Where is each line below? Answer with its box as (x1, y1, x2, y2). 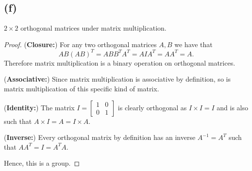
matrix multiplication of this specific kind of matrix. (4, 84, 159, 94)
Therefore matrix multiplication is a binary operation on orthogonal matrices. (4, 57, 235, 68)
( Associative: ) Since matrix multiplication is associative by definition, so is (4, 74, 231, 84)
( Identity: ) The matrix (4, 102, 75, 112)
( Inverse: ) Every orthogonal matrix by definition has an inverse (4, 132, 196, 142)
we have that (174, 39, 213, 49)
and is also (217, 102, 249, 112)
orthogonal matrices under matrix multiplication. (20, 23, 167, 33)
